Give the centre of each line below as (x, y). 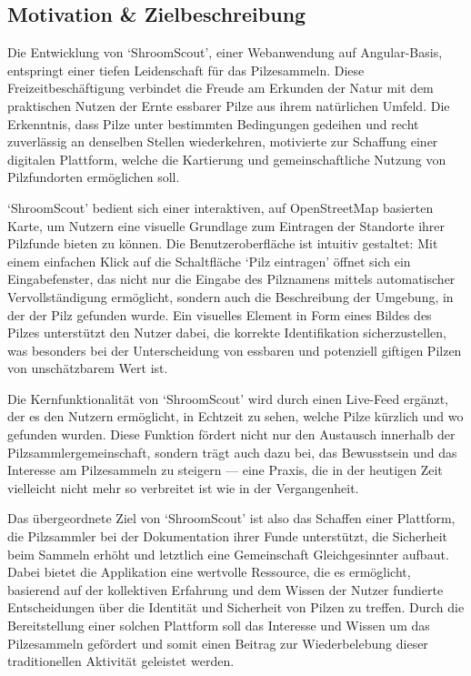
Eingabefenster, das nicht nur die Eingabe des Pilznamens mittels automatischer (231, 279)
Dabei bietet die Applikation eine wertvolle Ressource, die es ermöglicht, (209, 572)
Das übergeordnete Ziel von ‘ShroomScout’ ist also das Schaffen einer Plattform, (231, 518)
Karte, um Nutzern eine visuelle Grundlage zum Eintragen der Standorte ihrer (226, 225)
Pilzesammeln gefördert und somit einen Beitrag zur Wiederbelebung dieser (218, 643)
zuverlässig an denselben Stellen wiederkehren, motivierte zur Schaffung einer (223, 141)
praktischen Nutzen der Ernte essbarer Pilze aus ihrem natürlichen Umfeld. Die (229, 105)
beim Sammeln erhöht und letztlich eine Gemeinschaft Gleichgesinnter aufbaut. (228, 554)
